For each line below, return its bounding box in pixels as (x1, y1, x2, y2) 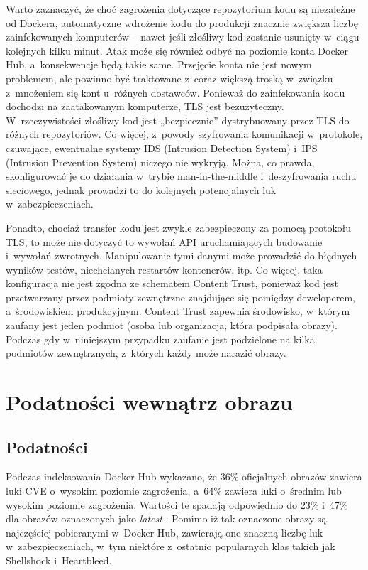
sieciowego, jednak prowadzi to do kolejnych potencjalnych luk (6, 182, 277, 197)
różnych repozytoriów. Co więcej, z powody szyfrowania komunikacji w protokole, (6, 127, 363, 141)
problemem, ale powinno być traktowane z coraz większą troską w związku (6, 70, 333, 85)
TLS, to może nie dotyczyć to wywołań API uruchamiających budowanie (6, 234, 323, 249)
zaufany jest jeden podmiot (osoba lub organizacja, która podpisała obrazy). (6, 318, 338, 333)
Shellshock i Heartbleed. (6, 552, 112, 567)
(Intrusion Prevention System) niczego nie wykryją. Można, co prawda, (6, 154, 315, 169)
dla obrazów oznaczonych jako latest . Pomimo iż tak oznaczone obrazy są (6, 511, 327, 526)
